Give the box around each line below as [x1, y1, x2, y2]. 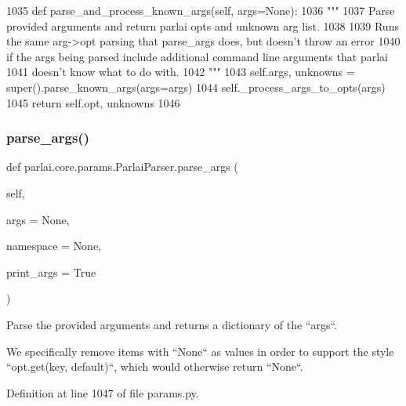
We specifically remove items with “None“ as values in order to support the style [6, 343, 394, 359]
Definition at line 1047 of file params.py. [6, 384, 199, 401]
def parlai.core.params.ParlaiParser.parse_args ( [6, 158, 238, 175]
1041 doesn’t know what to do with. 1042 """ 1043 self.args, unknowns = [6, 63, 355, 80]
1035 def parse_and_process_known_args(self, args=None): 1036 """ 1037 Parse [6, 2, 395, 18]
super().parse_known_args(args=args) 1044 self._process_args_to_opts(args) [6, 78, 386, 95]
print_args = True [6, 263, 96, 280]
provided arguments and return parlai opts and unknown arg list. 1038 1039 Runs [6, 17, 399, 34]
